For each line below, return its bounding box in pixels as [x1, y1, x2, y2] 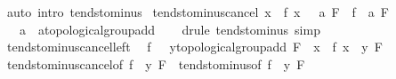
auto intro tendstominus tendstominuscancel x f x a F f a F [6, 3, 389, 20]
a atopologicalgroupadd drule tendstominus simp [19, 20, 320, 38]
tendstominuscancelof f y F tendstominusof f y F [6, 54, 305, 73]
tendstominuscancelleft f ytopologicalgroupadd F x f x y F [6, 37, 383, 56]
